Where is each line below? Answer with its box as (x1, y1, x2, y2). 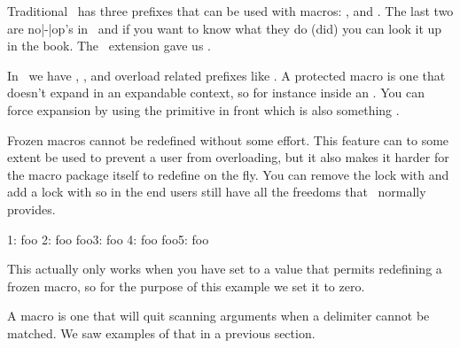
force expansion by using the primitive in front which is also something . (7, 100, 400, 119)
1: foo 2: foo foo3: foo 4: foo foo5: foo (7, 229, 209, 248)
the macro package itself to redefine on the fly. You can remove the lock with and (7, 165, 449, 183)
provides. (7, 199, 56, 218)
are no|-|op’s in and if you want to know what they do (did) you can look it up (7, 19, 442, 37)
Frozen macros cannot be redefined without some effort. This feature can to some (7, 130, 449, 149)
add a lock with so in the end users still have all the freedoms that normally (7, 182, 426, 201)
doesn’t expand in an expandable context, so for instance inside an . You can (7, 83, 425, 102)
